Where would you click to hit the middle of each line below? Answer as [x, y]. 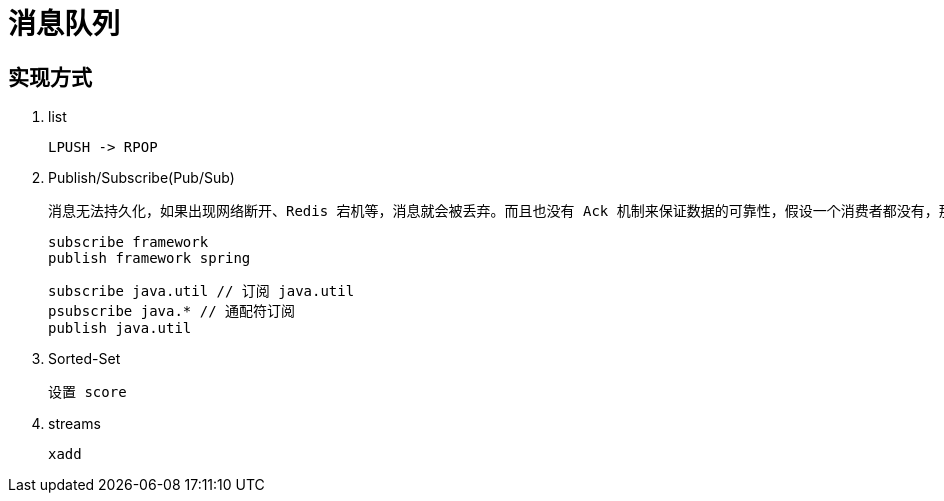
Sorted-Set [84, 359]
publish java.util [120, 328]
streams [74, 424]
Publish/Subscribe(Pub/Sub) [141, 178]
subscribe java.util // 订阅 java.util [201, 291]
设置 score [87, 392]
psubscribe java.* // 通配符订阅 [172, 311]
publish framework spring [149, 258]
